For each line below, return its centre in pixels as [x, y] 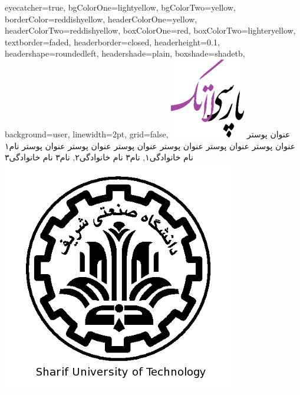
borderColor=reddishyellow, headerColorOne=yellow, [101, 19]
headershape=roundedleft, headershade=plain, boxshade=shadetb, [125, 53]
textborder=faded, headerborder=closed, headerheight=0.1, [112, 42]
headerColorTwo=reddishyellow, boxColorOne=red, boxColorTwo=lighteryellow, [150, 30]
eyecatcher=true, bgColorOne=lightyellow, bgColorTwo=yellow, [120, 7]
